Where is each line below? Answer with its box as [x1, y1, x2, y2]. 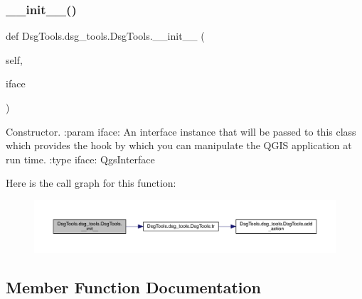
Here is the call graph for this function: [6, 175, 176, 190]
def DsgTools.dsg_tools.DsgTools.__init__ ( [6, 28, 205, 43]
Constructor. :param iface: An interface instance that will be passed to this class [6, 124, 356, 138]
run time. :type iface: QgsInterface [6, 151, 155, 166]
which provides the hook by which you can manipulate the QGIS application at [6, 138, 352, 153]
